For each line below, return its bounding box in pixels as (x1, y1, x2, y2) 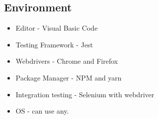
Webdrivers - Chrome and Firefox (15, 56, 118, 66)
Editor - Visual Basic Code (15, 23, 98, 33)
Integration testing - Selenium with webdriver (15, 89, 155, 99)
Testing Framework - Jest (15, 39, 93, 49)
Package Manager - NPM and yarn (15, 72, 122, 82)
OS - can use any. (15, 106, 69, 116)
